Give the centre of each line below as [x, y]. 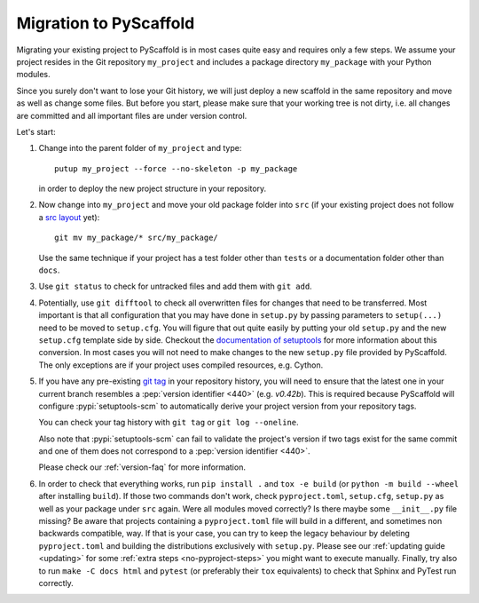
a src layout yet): [69, 217]
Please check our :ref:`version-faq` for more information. [142, 467]
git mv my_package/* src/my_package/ [137, 238]
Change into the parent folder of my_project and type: [140, 148]
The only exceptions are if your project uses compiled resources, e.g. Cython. [181, 365]
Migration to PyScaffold [106, 23]
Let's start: [36, 131]
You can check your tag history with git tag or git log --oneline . [169, 423]
